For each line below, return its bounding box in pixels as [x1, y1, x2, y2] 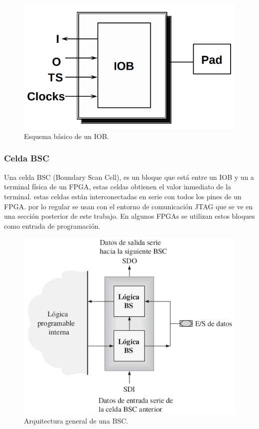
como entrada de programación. [4, 220, 101, 231]
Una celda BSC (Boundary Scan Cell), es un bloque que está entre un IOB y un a [4, 171, 255, 182]
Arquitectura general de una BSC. [24, 416, 129, 426]
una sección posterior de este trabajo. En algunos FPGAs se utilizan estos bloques [4, 211, 255, 221]
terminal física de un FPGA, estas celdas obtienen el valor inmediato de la [4, 181, 231, 192]
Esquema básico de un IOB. [24, 131, 109, 141]
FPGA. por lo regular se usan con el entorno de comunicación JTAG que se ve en [4, 201, 253, 211]
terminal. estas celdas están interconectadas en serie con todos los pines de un [4, 191, 242, 201]
